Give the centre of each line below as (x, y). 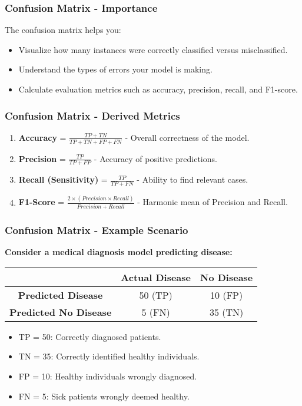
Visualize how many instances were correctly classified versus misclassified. (153, 49)
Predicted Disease (60, 295)
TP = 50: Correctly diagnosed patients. (90, 336)
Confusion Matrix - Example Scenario (97, 230)
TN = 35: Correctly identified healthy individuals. (109, 356)
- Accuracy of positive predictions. (155, 158)
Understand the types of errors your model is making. (115, 69)
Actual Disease (156, 277)
